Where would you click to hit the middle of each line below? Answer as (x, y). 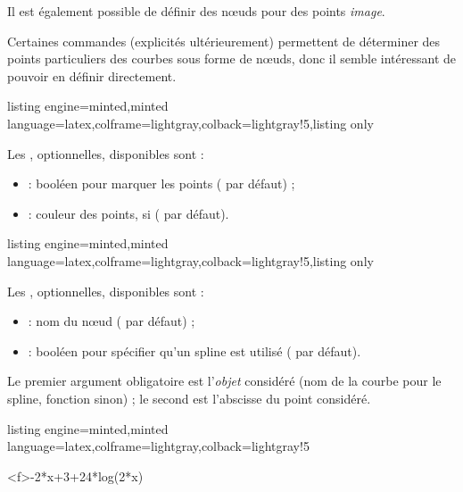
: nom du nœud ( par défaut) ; (112, 321)
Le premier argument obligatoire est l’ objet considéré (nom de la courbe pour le (224, 381)
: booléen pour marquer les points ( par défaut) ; (161, 183)
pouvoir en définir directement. (92, 75)
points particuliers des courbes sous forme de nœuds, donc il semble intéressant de (231, 58)
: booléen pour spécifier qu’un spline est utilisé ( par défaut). (194, 350)
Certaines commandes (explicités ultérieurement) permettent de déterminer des (224, 41)
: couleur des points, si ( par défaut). (128, 213)
